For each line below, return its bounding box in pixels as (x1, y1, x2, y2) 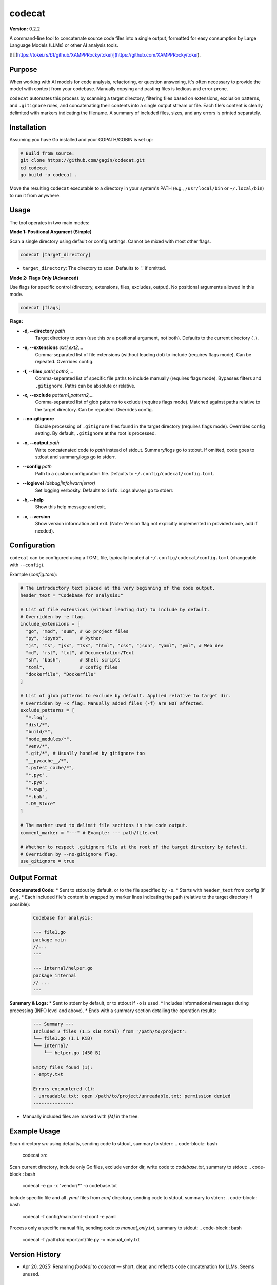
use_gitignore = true (20, 858, 75, 865)
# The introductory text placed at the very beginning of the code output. (20, 585, 215, 591)
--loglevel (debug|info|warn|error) (22, 480, 96, 486)
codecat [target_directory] (20, 252, 91, 258)
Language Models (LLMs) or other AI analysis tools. (9, 42, 119, 48)
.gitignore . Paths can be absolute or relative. (35, 382, 136, 389)
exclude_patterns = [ (20, 707, 75, 713)
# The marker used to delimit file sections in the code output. (20, 822, 188, 829)
